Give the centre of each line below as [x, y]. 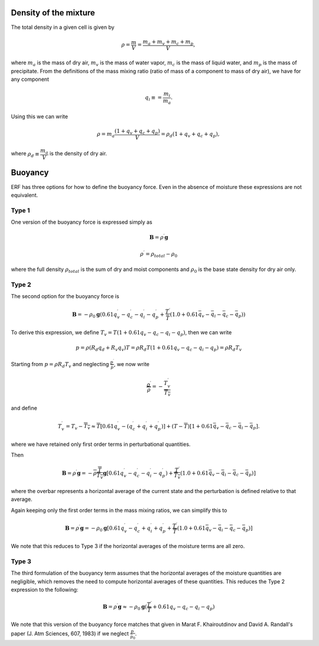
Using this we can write [39, 116]
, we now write [132, 364]
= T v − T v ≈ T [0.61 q [92, 427]
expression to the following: [45, 590]
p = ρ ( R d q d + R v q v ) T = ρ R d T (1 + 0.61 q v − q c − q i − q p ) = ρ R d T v [159, 348]
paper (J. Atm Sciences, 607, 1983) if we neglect [70, 634]
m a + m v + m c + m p [168, 43]
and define [24, 408]
